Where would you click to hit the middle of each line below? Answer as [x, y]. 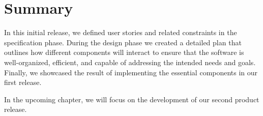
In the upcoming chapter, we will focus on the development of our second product [132, 99]
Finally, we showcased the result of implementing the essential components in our [131, 72]
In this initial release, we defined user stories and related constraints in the [121, 32]
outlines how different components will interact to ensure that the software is [124, 52]
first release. [23, 82]
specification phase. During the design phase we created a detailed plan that [123, 42]
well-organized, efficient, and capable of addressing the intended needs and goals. [130, 62]
